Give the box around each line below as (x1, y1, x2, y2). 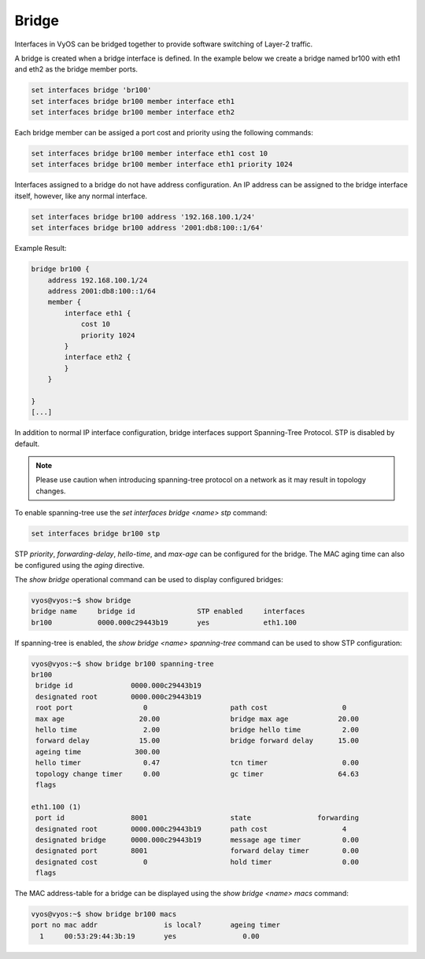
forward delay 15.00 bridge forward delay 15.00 (35, 736, 360, 745)
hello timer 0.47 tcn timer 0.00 (35, 758, 360, 767)
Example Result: (14, 244, 67, 253)
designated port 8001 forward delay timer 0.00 (35, 847, 360, 855)
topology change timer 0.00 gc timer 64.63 (35, 769, 360, 778)
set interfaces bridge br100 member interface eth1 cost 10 (31, 149, 268, 158)
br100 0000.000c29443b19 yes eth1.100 (31, 618, 297, 627)
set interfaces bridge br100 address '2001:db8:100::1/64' (31, 223, 264, 232)
